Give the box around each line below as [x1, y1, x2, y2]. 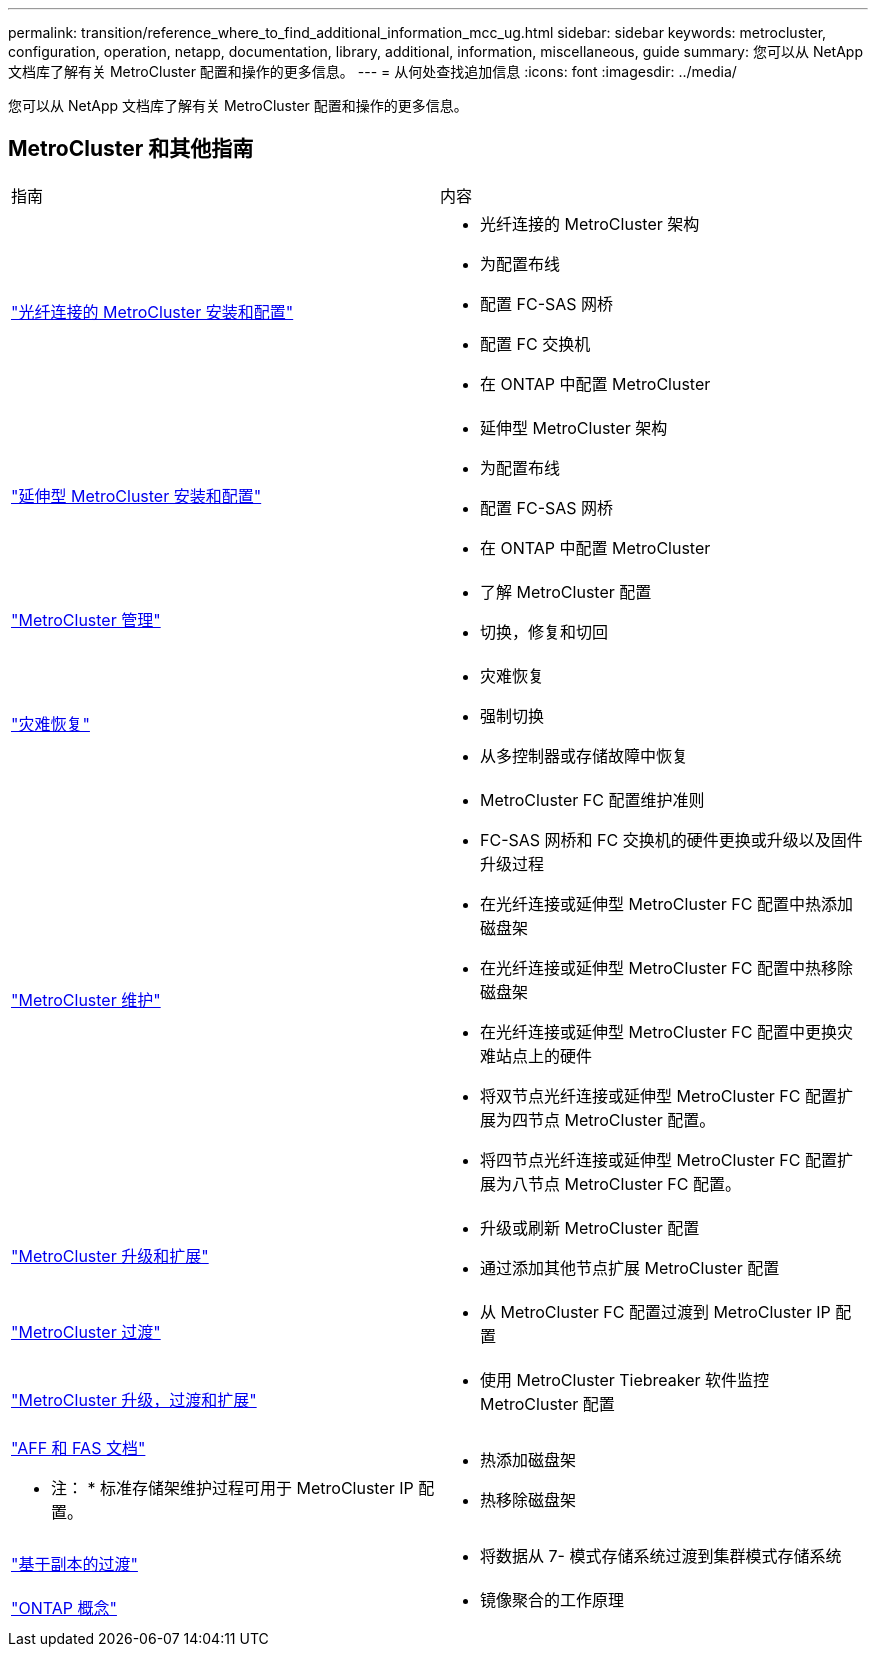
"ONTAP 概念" [11, 1597, 117, 1618]
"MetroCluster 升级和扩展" [11, 1245, 209, 1266]
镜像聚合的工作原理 [480, 1589, 625, 1610]
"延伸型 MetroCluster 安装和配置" [11, 485, 262, 506]
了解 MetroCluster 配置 [480, 581, 652, 602]
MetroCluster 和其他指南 [8, 136, 254, 162]
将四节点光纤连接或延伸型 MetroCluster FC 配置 [480, 1149, 837, 1170]
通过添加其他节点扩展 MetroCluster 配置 [480, 1257, 780, 1278]
